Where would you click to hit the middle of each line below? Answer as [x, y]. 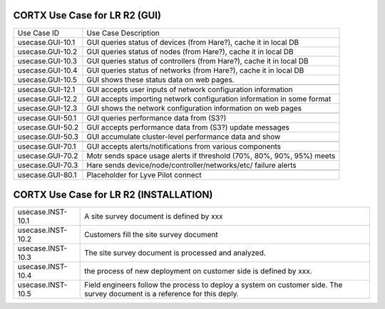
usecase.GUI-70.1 [47, 146]
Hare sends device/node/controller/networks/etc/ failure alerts [191, 165]
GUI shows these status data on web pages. [160, 80]
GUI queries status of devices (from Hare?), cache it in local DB [193, 42]
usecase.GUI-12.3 [47, 108]
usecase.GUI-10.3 [47, 61]
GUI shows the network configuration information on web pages [194, 108]
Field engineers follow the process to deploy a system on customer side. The [214, 285]
